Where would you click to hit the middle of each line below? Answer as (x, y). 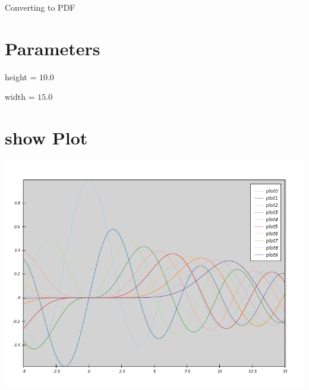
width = (20, 97)
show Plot (46, 138)
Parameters (53, 48)
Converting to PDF (40, 7)
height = (21, 76)
